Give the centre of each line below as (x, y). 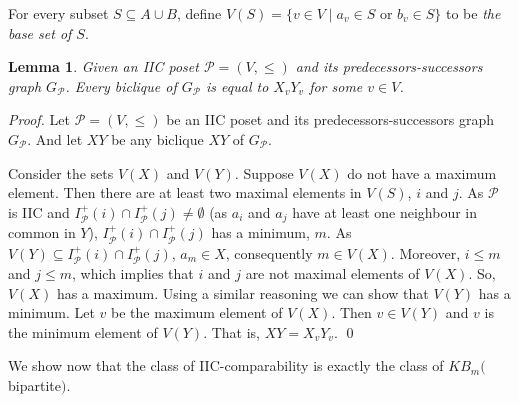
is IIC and (39, 211)
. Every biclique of (121, 85)
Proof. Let (39, 119)
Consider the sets (61, 172)
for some (336, 85)
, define (199, 13)
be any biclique (157, 138)
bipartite (34, 385)
